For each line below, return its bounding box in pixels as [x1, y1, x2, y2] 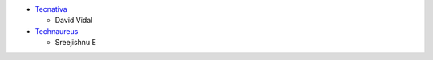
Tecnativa [34, 5, 67, 13]
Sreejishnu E [55, 38, 96, 47]
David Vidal [55, 16, 93, 25]
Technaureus [34, 26, 79, 36]
